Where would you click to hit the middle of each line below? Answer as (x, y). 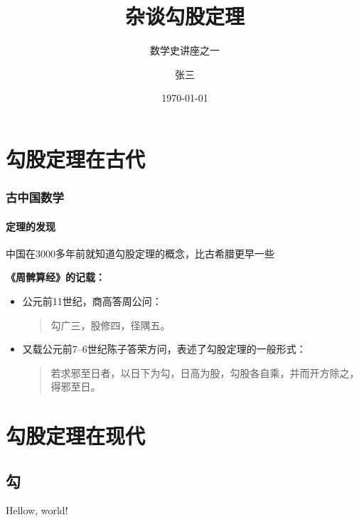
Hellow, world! (37, 510)
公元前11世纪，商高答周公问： (92, 300)
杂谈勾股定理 (184, 16)
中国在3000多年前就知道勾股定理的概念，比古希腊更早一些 (140, 253)
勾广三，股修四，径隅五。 (111, 325)
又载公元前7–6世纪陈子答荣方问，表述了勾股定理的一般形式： (164, 349)
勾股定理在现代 (76, 436)
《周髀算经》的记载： (55, 277)
